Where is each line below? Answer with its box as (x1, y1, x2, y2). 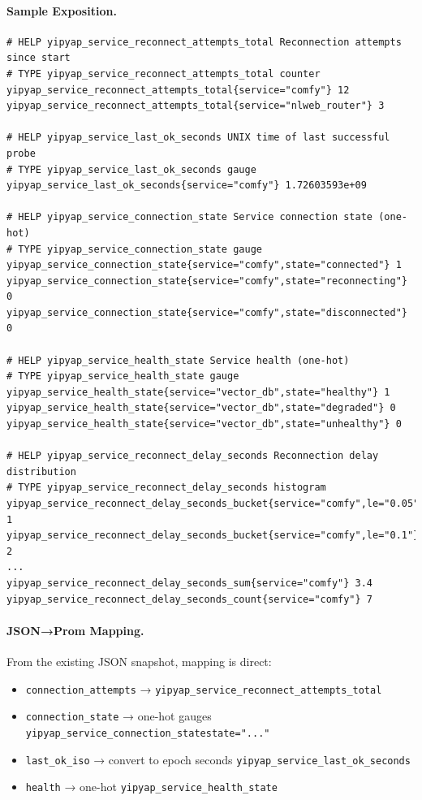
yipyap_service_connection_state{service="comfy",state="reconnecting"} (6, 275, 407, 287)
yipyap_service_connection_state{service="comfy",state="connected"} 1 (6, 259, 402, 271)
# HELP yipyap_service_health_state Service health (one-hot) (6, 354, 350, 366)
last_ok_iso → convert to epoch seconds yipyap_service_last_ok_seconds (25, 750, 411, 768)
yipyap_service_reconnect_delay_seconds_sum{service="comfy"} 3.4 (6, 577, 373, 589)
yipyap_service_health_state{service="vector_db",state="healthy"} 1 (6, 386, 390, 398)
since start (6, 52, 71, 64)
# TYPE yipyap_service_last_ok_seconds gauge (6, 163, 256, 175)
